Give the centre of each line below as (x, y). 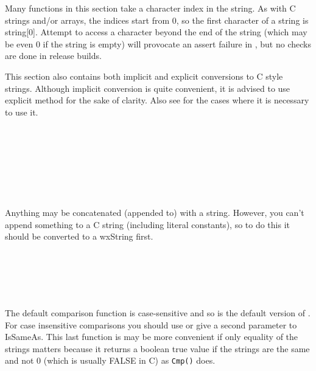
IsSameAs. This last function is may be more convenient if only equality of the (152, 337)
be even (19, 43)
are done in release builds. (53, 56)
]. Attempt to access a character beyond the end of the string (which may (170, 32)
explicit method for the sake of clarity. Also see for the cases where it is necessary (157, 100)
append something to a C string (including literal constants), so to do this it (148, 224)
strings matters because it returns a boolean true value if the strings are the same (157, 348)
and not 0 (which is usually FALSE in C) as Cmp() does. (110, 360)
